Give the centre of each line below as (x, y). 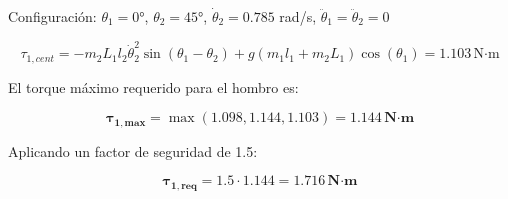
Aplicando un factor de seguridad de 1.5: (133, 150)
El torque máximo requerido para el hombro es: (153, 86)
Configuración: (52, 16)
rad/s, (298, 16)
